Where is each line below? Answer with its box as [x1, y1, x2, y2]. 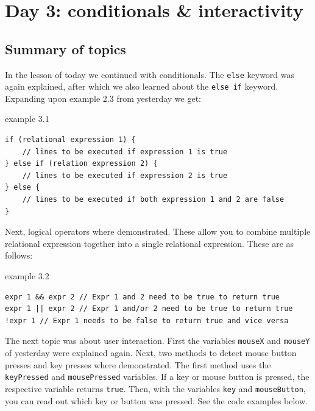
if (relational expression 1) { [5, 135, 136, 145]
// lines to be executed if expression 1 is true [22, 147, 228, 156]
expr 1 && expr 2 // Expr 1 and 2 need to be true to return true [5, 292, 280, 301]
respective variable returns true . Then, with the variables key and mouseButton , [5, 382, 306, 395]
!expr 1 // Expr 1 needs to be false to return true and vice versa [5, 316, 289, 325]
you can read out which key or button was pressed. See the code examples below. [5, 394, 308, 407]
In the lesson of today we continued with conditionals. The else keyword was [5, 68, 295, 80]
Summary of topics [5, 39, 126, 58]
